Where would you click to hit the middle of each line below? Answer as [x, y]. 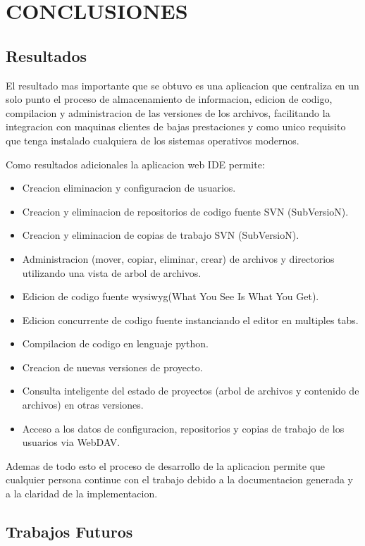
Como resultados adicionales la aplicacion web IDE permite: [135, 164]
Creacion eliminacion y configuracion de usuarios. [129, 188]
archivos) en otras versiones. [83, 405]
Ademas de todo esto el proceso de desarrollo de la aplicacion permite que [166, 465]
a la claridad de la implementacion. [82, 494]
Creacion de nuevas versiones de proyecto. [112, 367]
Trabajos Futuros [69, 532]
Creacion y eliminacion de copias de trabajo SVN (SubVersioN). [161, 235]
